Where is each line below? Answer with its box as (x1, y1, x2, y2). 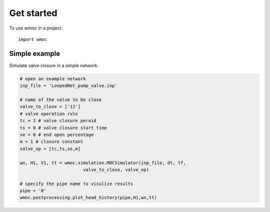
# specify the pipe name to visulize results (19, 180, 133, 186)
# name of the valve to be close (19, 97, 102, 102)
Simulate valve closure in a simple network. (9, 62, 98, 68)
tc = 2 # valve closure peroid (19, 118, 97, 123)
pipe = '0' (19, 188, 46, 193)
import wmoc (18, 36, 47, 42)
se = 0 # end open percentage (19, 131, 94, 137)
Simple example (9, 49, 60, 57)
